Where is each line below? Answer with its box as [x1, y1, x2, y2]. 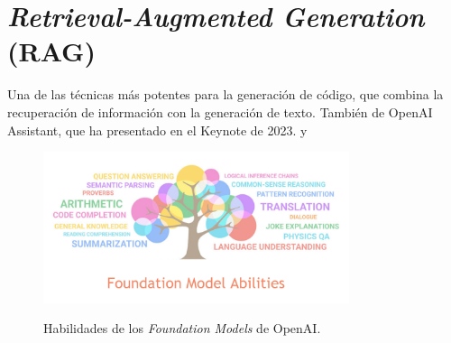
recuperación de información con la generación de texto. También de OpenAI [7, 102, 433, 121]
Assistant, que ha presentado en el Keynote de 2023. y [7, 120, 308, 139]
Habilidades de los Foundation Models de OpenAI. [43, 319, 321, 338]
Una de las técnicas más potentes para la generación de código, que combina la [7, 85, 444, 104]
